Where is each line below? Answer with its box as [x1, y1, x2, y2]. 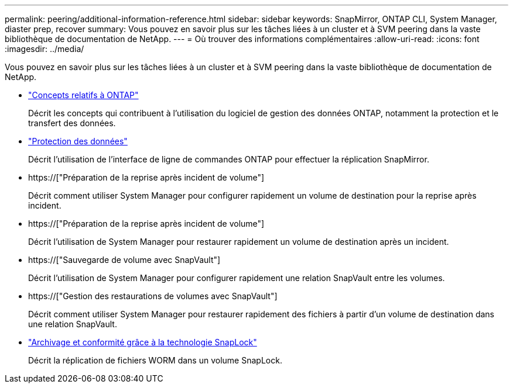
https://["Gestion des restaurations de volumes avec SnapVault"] [28, 291, 278, 301]
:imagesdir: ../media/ [5, 44, 84, 54]
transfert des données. [28, 118, 116, 128]
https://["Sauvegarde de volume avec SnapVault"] [28, 255, 221, 265]
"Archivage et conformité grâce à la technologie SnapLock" [28, 337, 257, 347]
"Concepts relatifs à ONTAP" [28, 90, 139, 100]
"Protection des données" [28, 136, 128, 146]
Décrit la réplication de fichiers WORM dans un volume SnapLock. [28, 355, 282, 365]
